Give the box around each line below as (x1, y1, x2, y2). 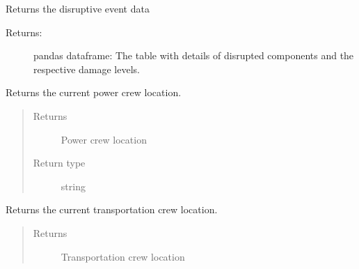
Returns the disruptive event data (6, 1, 150, 15)
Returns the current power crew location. (6, 85, 182, 100)
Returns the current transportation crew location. (6, 202, 218, 217)
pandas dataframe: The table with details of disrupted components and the (33, 48, 354, 63)
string (61, 178, 86, 193)
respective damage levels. (33, 61, 140, 76)
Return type (33, 155, 86, 170)
